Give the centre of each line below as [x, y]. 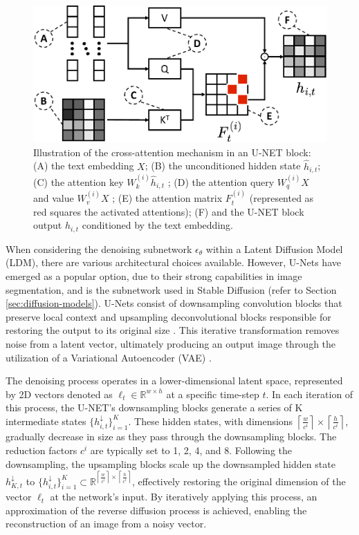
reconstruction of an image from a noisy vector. [106, 524]
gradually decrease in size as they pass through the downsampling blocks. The [171, 437]
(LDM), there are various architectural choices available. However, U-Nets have [173, 262]
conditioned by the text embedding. [157, 225]
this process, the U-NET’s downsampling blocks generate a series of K [154, 407]
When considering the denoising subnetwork [99, 248]
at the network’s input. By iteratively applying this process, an [184, 497]
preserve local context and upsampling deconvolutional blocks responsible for [168, 316]
